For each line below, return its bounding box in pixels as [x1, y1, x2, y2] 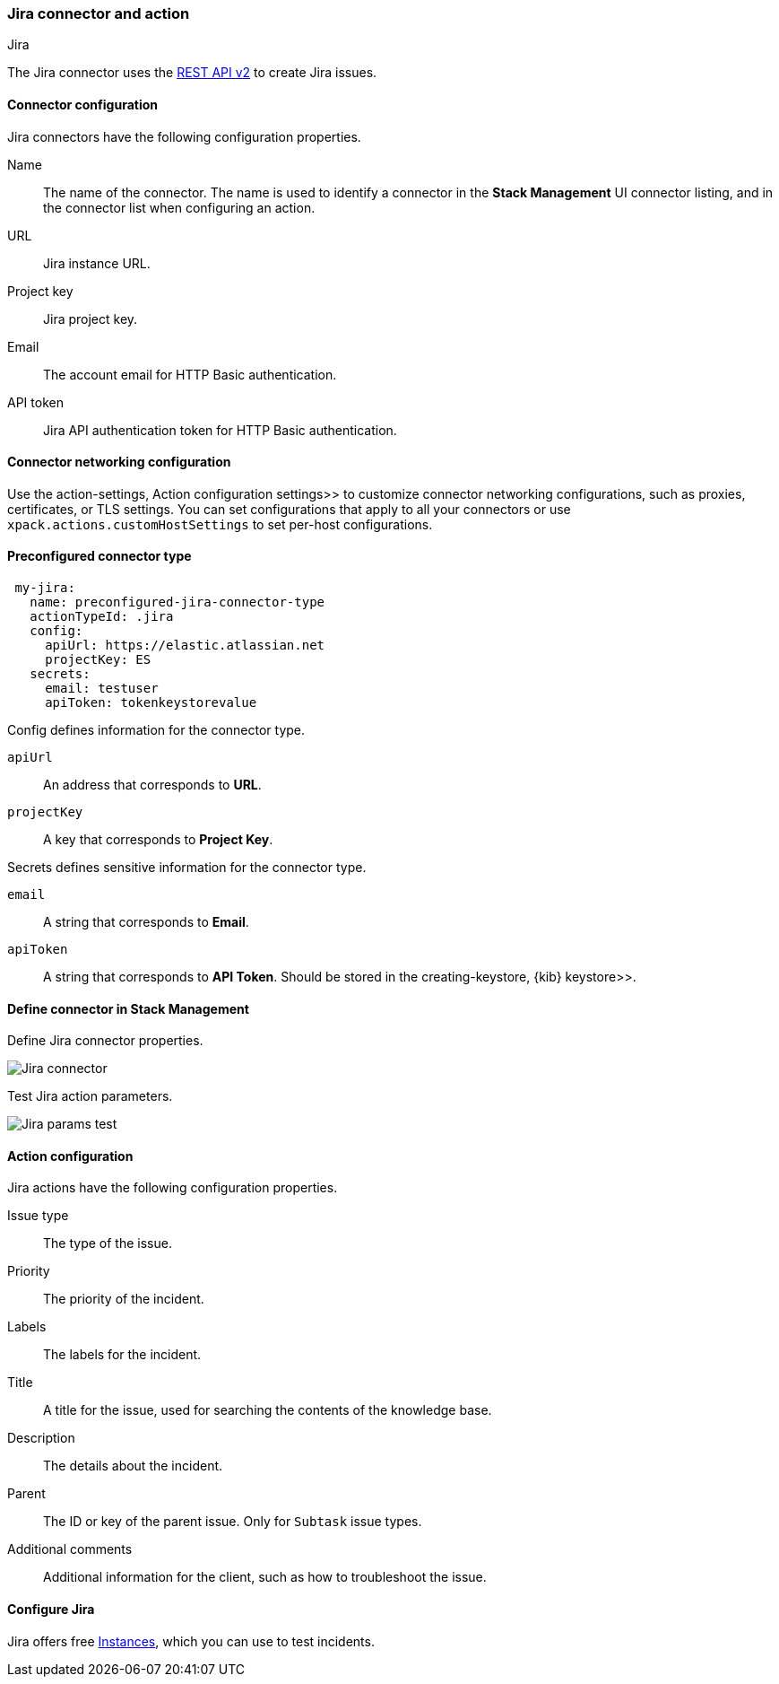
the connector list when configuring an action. [43, 199, 316, 215]
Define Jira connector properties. [7, 1033, 203, 1049]
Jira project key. [43, 310, 138, 327]
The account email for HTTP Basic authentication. [43, 366, 337, 382]
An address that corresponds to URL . [43, 777, 262, 793]
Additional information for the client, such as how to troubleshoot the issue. [43, 1569, 487, 1585]
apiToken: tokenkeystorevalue [45, 695, 257, 711]
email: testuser [45, 681, 159, 696]
